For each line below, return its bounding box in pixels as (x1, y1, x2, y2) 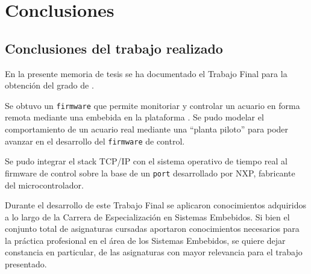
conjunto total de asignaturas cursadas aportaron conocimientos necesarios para (5, 222, 300, 235)
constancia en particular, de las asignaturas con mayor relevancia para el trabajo (5, 246, 303, 258)
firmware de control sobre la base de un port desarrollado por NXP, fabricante (5, 166, 295, 179)
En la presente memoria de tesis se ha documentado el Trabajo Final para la (5, 67, 287, 79)
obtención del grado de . (5, 79, 94, 92)
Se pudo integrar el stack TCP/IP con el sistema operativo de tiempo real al (5, 155, 287, 167)
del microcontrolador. (5, 178, 84, 191)
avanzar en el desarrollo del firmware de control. (5, 134, 185, 147)
